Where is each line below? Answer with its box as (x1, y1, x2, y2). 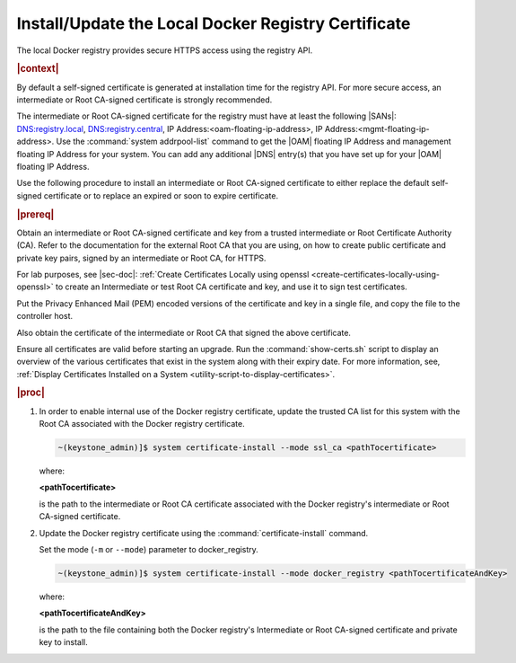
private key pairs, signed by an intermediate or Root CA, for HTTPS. (16, 252, 267, 263)
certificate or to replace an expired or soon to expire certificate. (43, 190, 278, 201)
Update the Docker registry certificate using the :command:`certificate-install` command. (39, 527, 369, 538)
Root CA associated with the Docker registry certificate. (39, 419, 246, 429)
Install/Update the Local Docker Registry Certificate (16, 13, 411, 33)
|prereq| (16, 208, 55, 220)
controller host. (16, 311, 74, 322)
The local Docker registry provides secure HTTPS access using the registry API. (16, 45, 313, 56)
